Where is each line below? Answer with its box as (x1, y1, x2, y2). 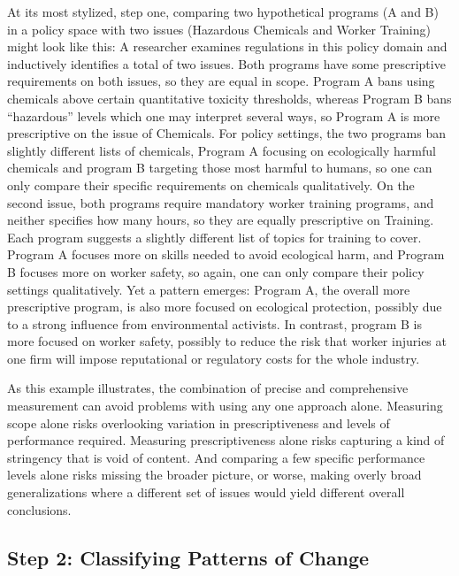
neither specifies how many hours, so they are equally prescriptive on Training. (7, 211, 434, 229)
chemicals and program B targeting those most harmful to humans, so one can (7, 158, 432, 177)
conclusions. (7, 500, 72, 518)
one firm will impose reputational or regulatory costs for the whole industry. (7, 349, 420, 367)
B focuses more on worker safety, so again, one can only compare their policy (7, 262, 425, 280)
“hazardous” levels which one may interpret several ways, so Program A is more (7, 106, 440, 125)
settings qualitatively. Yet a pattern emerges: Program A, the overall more (7, 280, 410, 298)
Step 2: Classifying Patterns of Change (7, 543, 370, 571)
